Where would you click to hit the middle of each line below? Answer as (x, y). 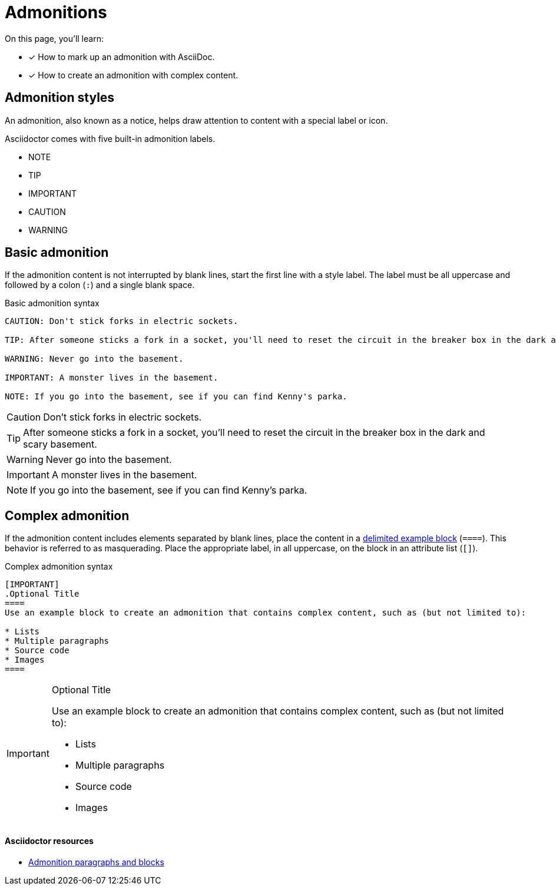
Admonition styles (60, 98)
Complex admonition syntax (59, 567)
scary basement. (60, 444)
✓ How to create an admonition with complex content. (133, 75)
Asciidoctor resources (49, 841)
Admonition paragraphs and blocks (96, 862)
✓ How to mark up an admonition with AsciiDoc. (122, 57)
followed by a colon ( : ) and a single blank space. (100, 285)
